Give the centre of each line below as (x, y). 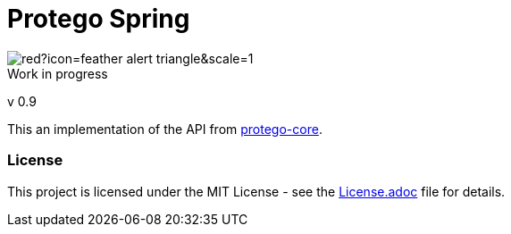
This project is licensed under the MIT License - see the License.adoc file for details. (256, 191)
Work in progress (58, 73)
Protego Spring (99, 19)
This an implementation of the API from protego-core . (165, 129)
